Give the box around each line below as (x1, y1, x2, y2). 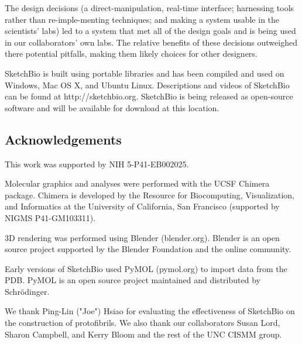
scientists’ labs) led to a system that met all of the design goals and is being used (5, 25, 296, 37)
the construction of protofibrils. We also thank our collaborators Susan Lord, (5, 317, 280, 329)
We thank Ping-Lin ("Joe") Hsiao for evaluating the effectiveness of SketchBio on (5, 305, 295, 317)
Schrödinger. (5, 285, 50, 297)
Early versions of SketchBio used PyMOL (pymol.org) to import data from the (5, 262, 287, 274)
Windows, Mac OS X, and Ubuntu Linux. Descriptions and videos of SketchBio (5, 78, 290, 91)
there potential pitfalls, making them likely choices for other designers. (5, 47, 258, 60)
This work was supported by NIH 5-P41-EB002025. (5, 157, 189, 170)
